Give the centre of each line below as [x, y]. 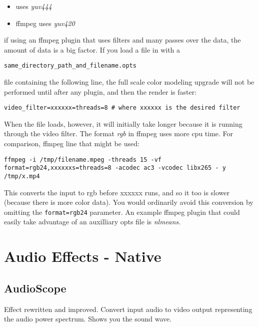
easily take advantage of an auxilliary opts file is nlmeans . [92, 222]
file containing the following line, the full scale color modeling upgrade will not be [129, 82]
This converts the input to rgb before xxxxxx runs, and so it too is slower [117, 192]
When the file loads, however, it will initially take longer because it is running [123, 123]
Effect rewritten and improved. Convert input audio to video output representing [128, 309]
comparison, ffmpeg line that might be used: [72, 143]
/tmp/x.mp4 [22, 176]
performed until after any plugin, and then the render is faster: [100, 91]
